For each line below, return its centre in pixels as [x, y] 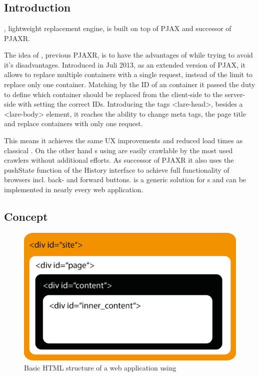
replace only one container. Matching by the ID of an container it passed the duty [130, 84]
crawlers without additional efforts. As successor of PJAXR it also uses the [119, 160]
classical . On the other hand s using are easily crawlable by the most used [118, 150]
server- [235, 94]
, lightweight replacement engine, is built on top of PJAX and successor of [118, 28]
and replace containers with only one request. [73, 123]
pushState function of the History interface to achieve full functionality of [117, 169]
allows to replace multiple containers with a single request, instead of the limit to [128, 74]
